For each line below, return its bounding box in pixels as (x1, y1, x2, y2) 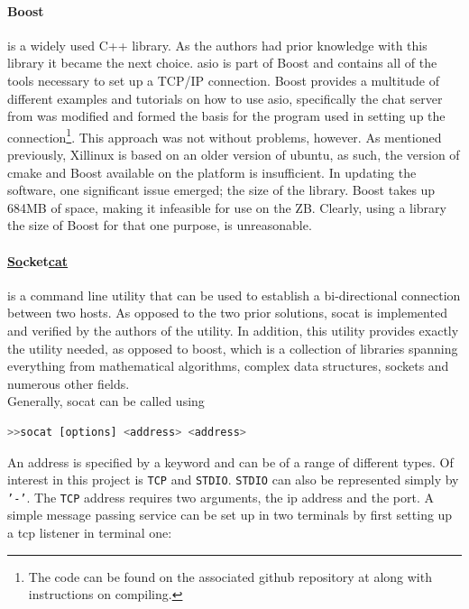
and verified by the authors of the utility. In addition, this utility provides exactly (7, 320, 459, 339)
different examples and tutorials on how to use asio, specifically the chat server (7, 88, 443, 107)
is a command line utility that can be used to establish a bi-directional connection (7, 285, 461, 304)
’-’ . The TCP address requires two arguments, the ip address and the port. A (7, 487, 434, 506)
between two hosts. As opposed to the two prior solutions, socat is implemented (7, 303, 447, 322)
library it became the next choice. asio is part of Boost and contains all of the (7, 53, 437, 72)
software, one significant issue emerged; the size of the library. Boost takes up (7, 180, 436, 199)
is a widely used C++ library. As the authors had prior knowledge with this (7, 35, 428, 54)
